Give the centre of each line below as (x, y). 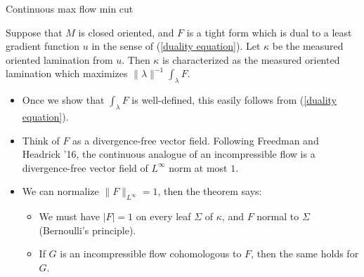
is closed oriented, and (126, 32)
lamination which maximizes (67, 73)
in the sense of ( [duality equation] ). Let (176, 46)
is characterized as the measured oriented (251, 59)
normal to (278, 216)
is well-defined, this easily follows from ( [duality (234, 100)
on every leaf (163, 216)
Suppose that (34, 32)
